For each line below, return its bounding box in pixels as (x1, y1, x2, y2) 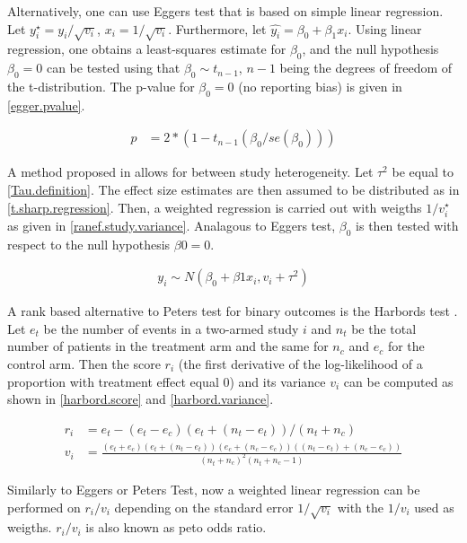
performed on (7, 497, 81, 516)
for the (387, 337, 425, 355)
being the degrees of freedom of (279, 58, 453, 77)
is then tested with (356, 215, 459, 234)
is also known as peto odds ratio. (85, 518, 267, 537)
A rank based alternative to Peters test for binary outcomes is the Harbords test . (7, 302, 458, 320)
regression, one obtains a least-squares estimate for (7, 39, 286, 58)
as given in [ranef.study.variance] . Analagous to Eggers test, (7, 215, 336, 234)
